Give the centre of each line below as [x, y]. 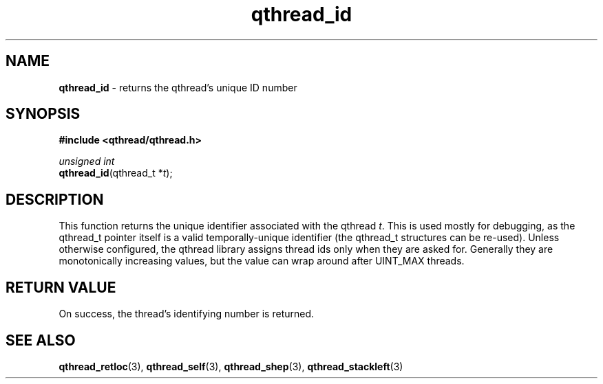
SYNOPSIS [43, 114]
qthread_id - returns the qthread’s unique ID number [178, 87]
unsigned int [87, 161]
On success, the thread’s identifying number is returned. [187, 314]
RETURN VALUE [61, 287]
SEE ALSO [41, 340]
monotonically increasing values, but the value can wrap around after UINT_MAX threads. [262, 261]
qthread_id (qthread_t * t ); [116, 173]
